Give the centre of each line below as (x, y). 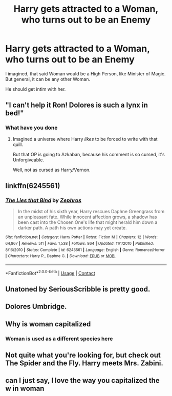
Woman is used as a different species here (59, 339)
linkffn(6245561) (33, 186)
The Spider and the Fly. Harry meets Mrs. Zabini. (84, 363)
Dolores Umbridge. (36, 307)
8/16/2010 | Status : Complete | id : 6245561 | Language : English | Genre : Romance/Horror (85, 250)
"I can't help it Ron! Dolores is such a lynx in (77, 105)
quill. (18, 144)
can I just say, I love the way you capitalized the (82, 380)
